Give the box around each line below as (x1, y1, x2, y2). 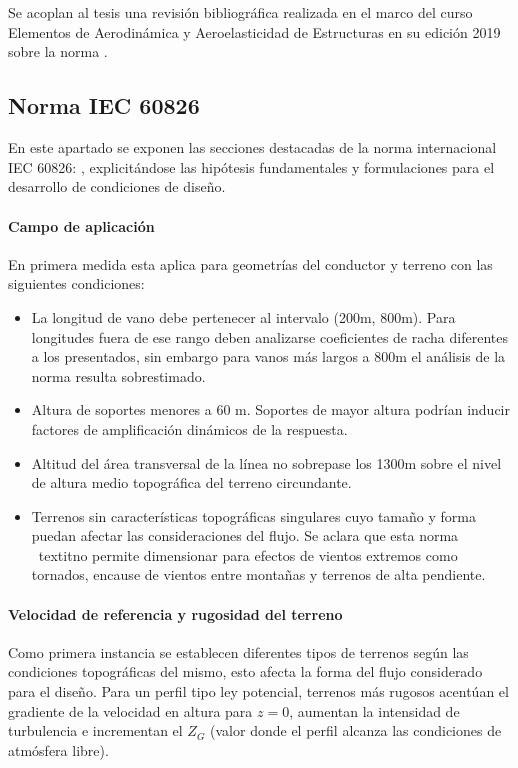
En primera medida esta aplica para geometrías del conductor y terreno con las (8, 253, 493, 274)
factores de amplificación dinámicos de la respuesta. (31, 418, 348, 439)
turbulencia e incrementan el (8, 720, 183, 741)
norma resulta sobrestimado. (31, 365, 206, 386)
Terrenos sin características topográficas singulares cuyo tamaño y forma (31, 505, 476, 526)
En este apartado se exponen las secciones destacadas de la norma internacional (8, 137, 497, 158)
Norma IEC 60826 (8, 90, 200, 121)
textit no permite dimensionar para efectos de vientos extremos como (38, 544, 458, 565)
